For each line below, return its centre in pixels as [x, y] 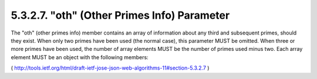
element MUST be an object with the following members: [80, 57]
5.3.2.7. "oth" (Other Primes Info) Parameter [120, 15]
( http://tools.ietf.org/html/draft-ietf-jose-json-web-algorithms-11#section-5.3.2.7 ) [110, 68]
